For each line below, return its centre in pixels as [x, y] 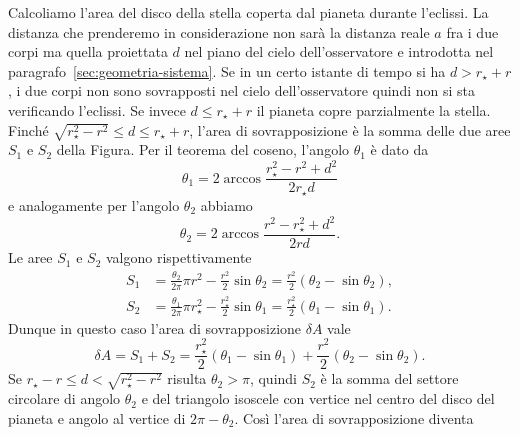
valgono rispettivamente [178, 257]
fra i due [472, 31]
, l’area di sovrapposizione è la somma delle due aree [350, 129]
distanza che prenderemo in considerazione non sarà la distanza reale [219, 31]
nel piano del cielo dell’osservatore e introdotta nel [339, 51]
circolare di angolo [64, 398]
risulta [187, 378]
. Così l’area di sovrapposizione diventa [354, 417]
